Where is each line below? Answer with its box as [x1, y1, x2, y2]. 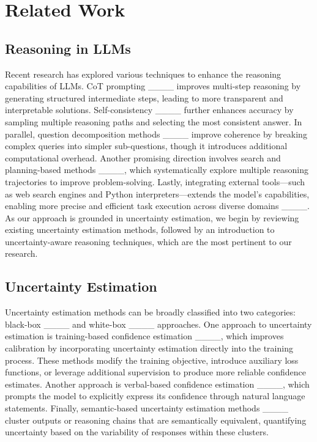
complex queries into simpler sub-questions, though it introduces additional [5, 139, 288, 152]
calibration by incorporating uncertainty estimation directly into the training [5, 342, 293, 355]
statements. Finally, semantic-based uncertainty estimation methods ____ [5, 402, 289, 414]
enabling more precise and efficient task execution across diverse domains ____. [5, 199, 310, 212]
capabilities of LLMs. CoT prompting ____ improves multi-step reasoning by [5, 79, 301, 92]
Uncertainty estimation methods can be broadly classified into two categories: [5, 306, 296, 319]
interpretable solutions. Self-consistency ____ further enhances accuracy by [5, 103, 294, 116]
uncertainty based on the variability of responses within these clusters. [5, 425, 269, 438]
